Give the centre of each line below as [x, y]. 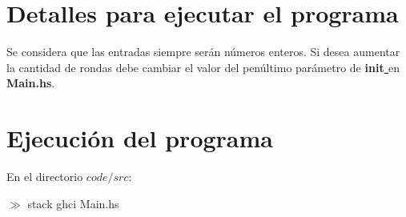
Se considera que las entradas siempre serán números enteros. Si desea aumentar [203, 52]
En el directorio [45, 177]
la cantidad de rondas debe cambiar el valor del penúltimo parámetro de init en [203, 67]
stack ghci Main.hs [73, 203]
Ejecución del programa [140, 138]
